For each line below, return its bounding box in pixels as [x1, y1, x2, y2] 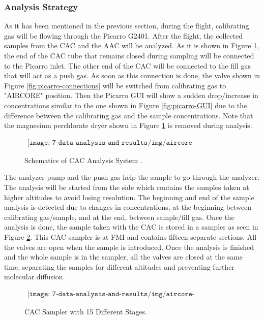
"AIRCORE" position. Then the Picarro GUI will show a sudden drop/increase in [4, 90, 258, 101]
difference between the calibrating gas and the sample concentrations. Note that [4, 110, 253, 120]
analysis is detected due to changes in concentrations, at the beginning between [4, 202, 252, 212]
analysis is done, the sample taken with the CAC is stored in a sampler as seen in [4, 221, 258, 232]
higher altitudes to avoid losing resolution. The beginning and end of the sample [4, 191, 254, 202]
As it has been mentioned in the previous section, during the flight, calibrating [4, 20, 249, 31]
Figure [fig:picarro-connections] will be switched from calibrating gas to [4, 80, 226, 90]
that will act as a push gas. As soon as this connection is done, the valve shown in [4, 70, 260, 81]
